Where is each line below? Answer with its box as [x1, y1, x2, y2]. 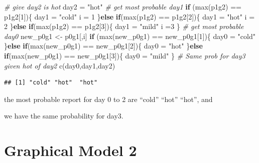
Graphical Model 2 [4, 140, 137, 160]
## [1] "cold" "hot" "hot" [4, 79, 98, 86]
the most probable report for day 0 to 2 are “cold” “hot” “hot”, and [4, 93, 213, 104]
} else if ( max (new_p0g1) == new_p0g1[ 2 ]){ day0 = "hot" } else [4, 40, 203, 51]
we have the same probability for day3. [4, 110, 123, 121]
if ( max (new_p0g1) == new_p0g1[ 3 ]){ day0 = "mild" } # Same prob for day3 [4, 50, 245, 60]
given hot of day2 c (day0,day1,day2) [4, 60, 115, 70]
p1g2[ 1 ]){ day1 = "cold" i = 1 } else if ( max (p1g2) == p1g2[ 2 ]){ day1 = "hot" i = [4, 11, 255, 21]
